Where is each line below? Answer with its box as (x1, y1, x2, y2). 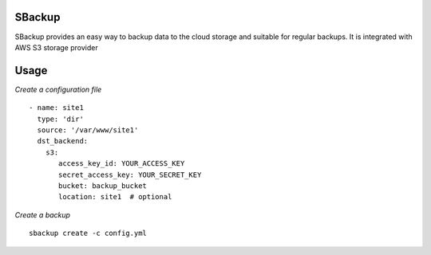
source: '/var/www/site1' (37, 125, 139, 135)
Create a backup (14, 210, 71, 219)
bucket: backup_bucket (58, 181, 148, 190)
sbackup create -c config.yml (29, 229, 148, 238)
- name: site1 (29, 104, 84, 112)
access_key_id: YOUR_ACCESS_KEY (58, 159, 185, 168)
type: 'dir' (37, 114, 84, 124)
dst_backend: (37, 136, 89, 146)
